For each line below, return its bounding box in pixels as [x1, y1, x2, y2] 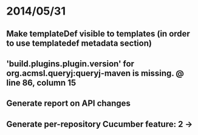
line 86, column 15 [6, 77, 77, 88]
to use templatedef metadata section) [6, 38, 152, 48]
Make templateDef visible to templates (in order [6, 29, 190, 39]
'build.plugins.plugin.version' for [6, 58, 135, 69]
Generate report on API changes [6, 99, 131, 109]
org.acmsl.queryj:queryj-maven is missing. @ [6, 68, 184, 78]
